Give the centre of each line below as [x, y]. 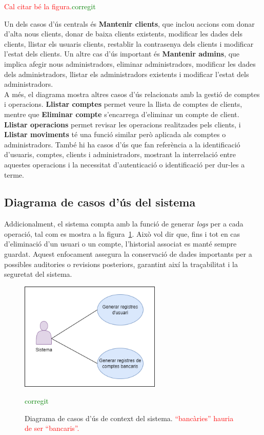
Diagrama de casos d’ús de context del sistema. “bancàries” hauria [129, 418]
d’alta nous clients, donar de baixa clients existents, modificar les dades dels [124, 34]
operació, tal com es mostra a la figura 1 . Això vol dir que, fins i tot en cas [122, 233]
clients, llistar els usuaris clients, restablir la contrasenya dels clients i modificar [129, 43]
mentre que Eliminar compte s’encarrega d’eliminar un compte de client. [122, 114]
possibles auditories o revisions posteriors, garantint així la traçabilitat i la [121, 264]
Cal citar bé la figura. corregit [50, 6]
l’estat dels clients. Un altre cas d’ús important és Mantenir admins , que [122, 54]
